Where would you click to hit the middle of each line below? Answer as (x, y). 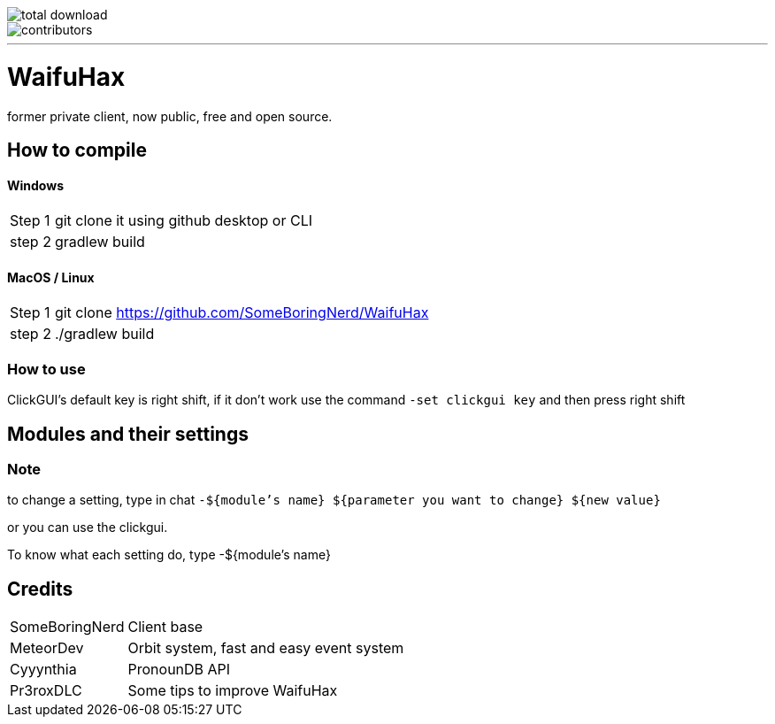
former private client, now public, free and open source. (170, 116)
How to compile (77, 150)
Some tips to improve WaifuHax (233, 691)
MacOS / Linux (51, 277)
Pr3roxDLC (46, 691)
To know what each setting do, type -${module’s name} (169, 555)
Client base (165, 627)
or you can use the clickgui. (88, 528)
